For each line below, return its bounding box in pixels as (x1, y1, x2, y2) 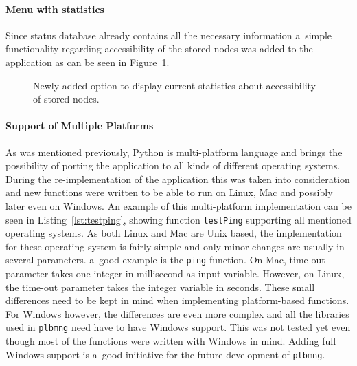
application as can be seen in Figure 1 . (5, 54, 170, 69)
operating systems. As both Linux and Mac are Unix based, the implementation (5, 226, 342, 240)
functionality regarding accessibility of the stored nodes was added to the (5, 41, 313, 56)
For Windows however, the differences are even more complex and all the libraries (5, 306, 349, 321)
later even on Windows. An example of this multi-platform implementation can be (5, 198, 352, 213)
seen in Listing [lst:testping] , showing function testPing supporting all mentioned (5, 212, 352, 226)
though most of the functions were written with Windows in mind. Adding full (5, 334, 336, 348)
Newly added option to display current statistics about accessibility (33, 78, 316, 92)
